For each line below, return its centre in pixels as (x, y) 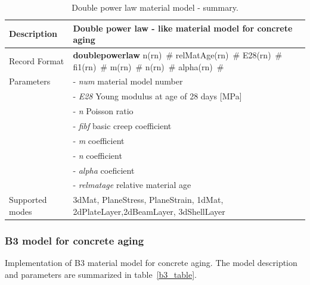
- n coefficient (97, 155)
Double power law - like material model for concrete (183, 28)
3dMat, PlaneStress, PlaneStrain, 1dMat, (148, 200)
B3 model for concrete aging (75, 240)
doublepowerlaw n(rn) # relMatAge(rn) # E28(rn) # (178, 55)
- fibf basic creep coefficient (122, 126)
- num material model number (128, 81)
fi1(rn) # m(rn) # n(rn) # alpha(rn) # (148, 66)
